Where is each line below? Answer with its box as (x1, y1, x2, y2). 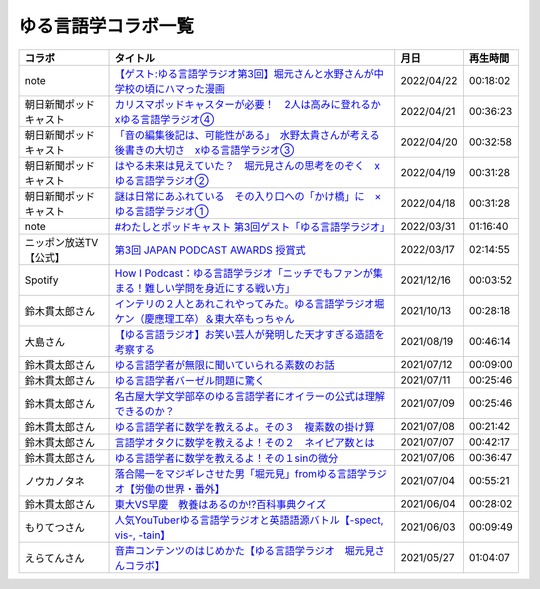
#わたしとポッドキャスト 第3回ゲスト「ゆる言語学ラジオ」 (114, 220, 391, 234)
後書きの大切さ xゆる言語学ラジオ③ (114, 143, 295, 157)
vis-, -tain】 (114, 528, 171, 542)
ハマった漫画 (164, 81, 225, 95)
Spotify (24, 273, 59, 287)
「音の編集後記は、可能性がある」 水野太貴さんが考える (114, 128, 380, 142)
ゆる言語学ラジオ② (114, 173, 209, 187)
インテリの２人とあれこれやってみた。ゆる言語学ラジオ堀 (114, 296, 385, 310)
